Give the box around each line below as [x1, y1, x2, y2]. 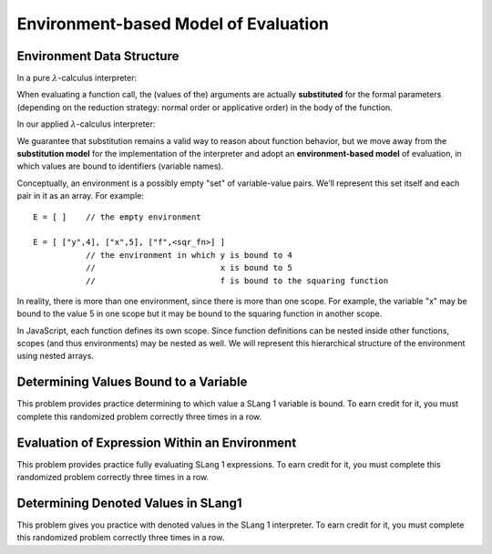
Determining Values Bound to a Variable [16, 374, 248, 390]
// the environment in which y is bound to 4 [85, 250, 293, 260]
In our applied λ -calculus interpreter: [16, 118, 156, 129]
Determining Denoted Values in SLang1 [16, 495, 242, 510]
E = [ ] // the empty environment [33, 211, 202, 222]
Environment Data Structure [16, 48, 179, 64]
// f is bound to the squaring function [85, 275, 389, 286]
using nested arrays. [16, 351, 95, 362]
